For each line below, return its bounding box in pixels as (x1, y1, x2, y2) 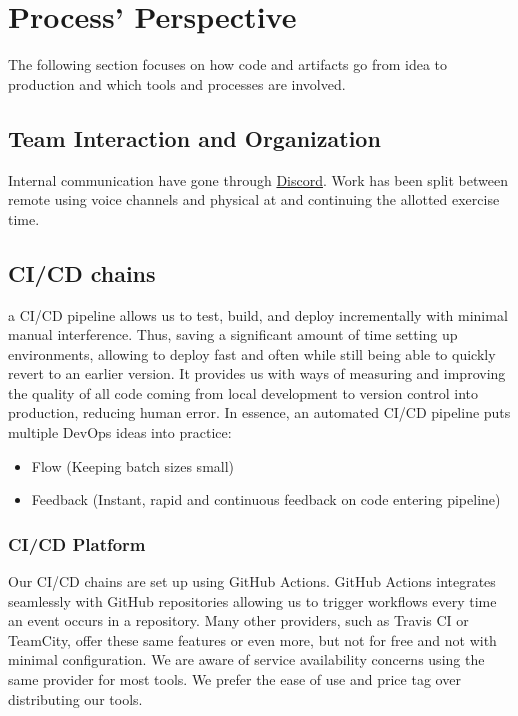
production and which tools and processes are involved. (8, 73, 346, 94)
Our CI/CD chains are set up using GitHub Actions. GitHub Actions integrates (8, 571, 496, 592)
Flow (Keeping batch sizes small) (31, 455, 235, 476)
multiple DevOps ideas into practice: (8, 422, 232, 443)
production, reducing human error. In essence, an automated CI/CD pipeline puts (8, 402, 511, 423)
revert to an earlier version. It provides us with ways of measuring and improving (8, 363, 506, 384)
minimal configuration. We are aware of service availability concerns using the (8, 649, 485, 670)
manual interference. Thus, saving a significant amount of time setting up (8, 324, 458, 345)
